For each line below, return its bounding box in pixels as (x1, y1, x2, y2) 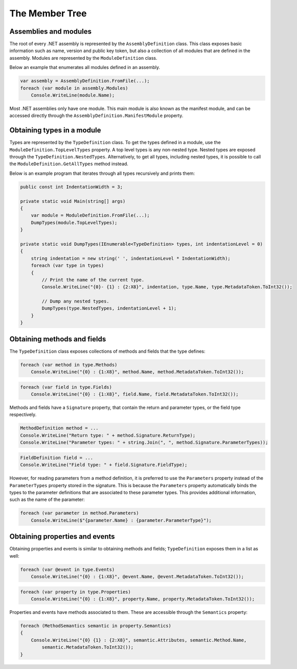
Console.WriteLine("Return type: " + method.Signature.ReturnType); (20, 432, 196, 438)
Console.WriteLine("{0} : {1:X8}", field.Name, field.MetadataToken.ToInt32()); (31, 391, 239, 397)
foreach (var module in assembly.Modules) (20, 85, 128, 91)
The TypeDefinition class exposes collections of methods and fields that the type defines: (9, 348, 205, 354)
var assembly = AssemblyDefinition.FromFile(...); (20, 78, 150, 84)
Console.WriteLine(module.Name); (31, 93, 115, 98)
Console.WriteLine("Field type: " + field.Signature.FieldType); (20, 462, 188, 468)
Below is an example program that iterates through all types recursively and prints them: (9, 170, 195, 176)
